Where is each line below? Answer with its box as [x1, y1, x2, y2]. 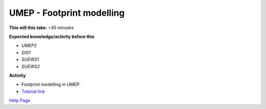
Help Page [9, 98, 31, 104]
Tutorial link [21, 88, 45, 94]
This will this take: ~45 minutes [9, 25, 74, 31]
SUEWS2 [21, 63, 40, 69]
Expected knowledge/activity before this [9, 34, 95, 39]
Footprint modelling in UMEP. [21, 81, 81, 87]
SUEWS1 [21, 57, 39, 63]
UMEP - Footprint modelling [9, 7, 125, 18]
